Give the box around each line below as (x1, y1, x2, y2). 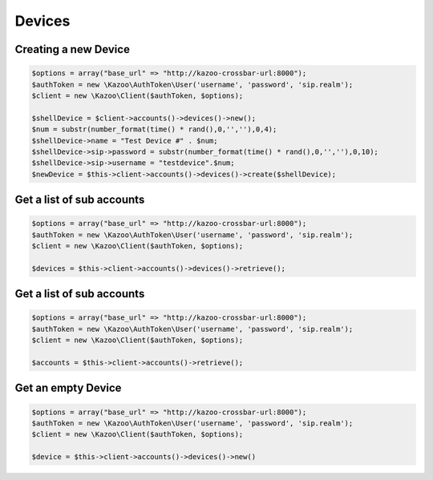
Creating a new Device (14, 42, 130, 56)
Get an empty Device (14, 381, 122, 395)
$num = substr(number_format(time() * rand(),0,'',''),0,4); (31, 125, 277, 134)
